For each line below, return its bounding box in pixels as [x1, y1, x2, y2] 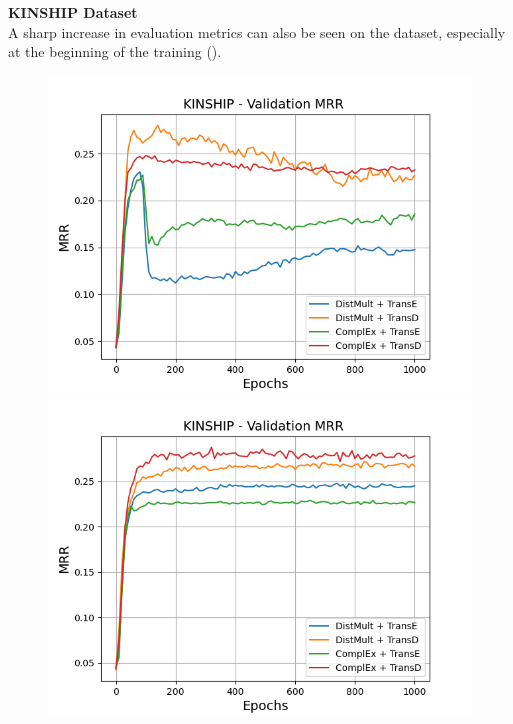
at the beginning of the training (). [8, 41, 222, 62]
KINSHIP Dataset [8, 2, 138, 22]
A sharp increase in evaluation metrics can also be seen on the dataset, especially [8, 21, 506, 42]
